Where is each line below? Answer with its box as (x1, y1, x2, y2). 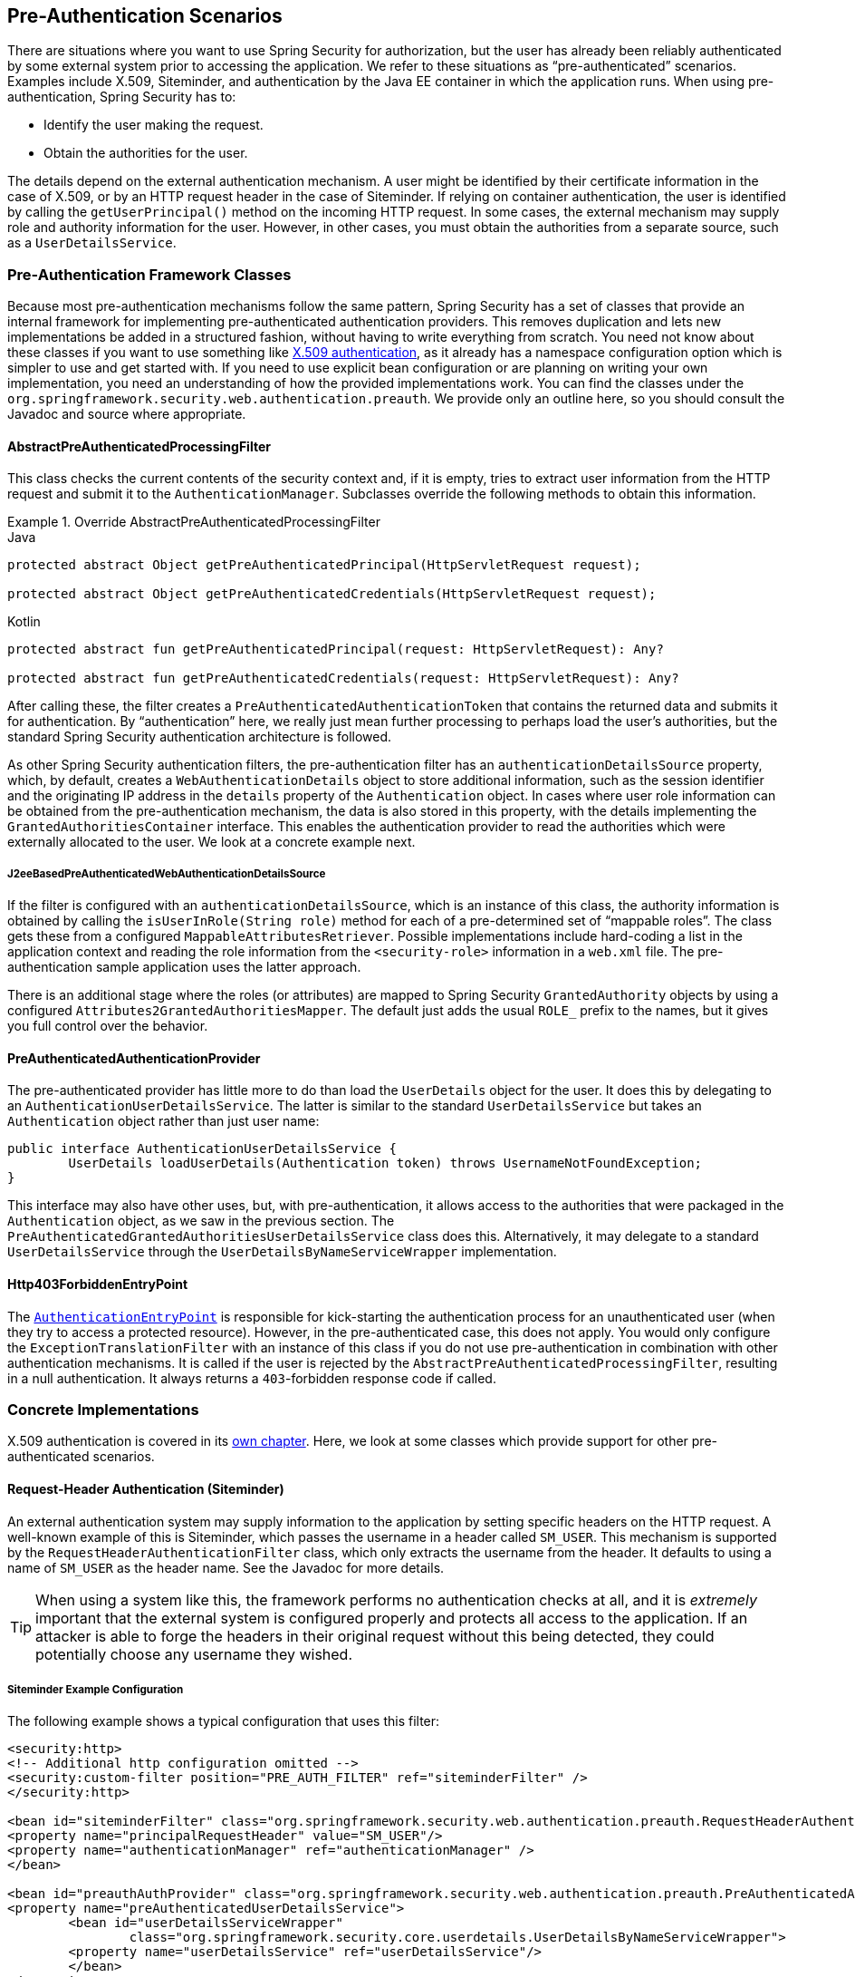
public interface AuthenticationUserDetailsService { (7, 1141, 397, 1157)
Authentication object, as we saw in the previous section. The (7, 1213, 395, 1229)
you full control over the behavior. (7, 1018, 208, 1034)
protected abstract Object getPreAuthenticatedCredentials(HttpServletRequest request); (7, 586, 657, 602)
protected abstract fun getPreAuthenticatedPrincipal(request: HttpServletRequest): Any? (7, 642, 664, 657)
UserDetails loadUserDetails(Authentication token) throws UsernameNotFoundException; (68, 1156, 703, 1171)
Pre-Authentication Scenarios (7, 5, 283, 27)
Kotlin (7, 614, 41, 630)
